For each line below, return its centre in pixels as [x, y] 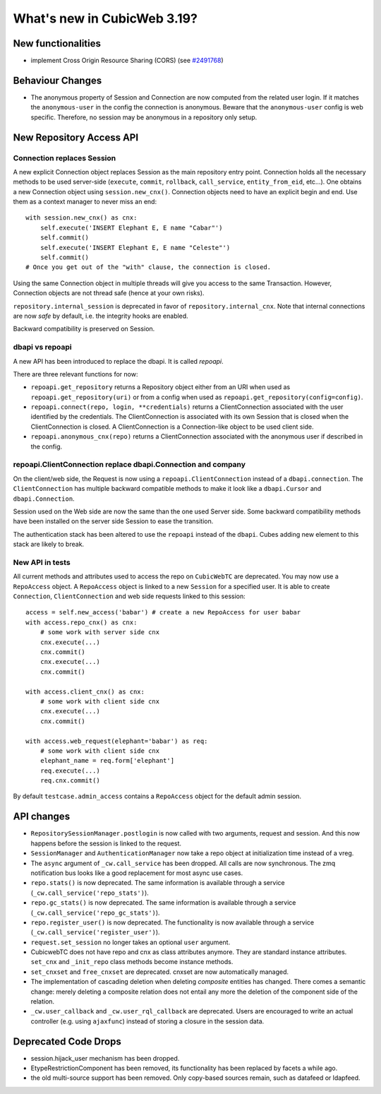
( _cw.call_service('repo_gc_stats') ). [95, 912]
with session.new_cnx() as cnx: [81, 218]
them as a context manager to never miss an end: [85, 202]
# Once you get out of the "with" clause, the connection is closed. [149, 267]
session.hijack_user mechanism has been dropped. [105, 1058]
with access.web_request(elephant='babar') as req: [117, 741]
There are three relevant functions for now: [75, 374]
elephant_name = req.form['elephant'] [107, 761]
